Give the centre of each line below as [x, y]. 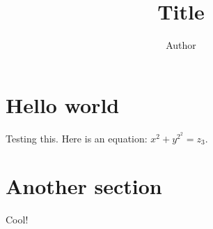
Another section [84, 186]
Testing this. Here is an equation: [77, 138]
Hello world [63, 104]
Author [181, 45]
